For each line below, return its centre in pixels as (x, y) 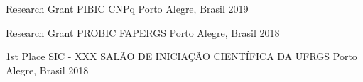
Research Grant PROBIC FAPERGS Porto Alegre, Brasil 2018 (143, 32)
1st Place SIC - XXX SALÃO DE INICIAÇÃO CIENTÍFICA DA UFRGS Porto (181, 56)
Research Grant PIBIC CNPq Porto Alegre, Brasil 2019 (127, 8)
